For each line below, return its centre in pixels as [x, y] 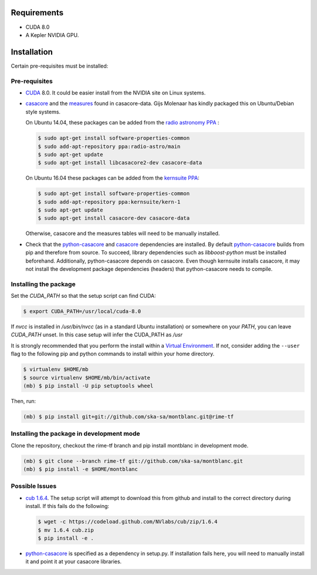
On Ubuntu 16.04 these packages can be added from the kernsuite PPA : [112, 178]
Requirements [37, 13]
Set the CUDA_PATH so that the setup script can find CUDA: [83, 296]
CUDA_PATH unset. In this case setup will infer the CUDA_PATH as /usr [97, 335]
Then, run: [23, 401]
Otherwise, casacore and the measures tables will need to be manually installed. [123, 233]
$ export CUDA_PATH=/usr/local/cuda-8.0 [82, 312]
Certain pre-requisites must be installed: [60, 66]
